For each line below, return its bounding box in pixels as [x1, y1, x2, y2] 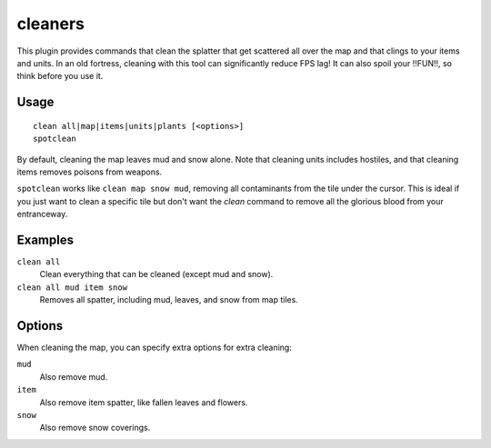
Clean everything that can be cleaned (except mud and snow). [39, 269, 274, 280]
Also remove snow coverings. [39, 423, 151, 433]
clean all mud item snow [16, 282, 127, 293]
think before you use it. [16, 71, 104, 82]
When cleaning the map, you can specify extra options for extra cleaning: [16, 342, 293, 353]
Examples [16, 232, 75, 247]
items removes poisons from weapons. [16, 166, 163, 177]
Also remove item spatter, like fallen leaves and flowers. [39, 396, 248, 408]
